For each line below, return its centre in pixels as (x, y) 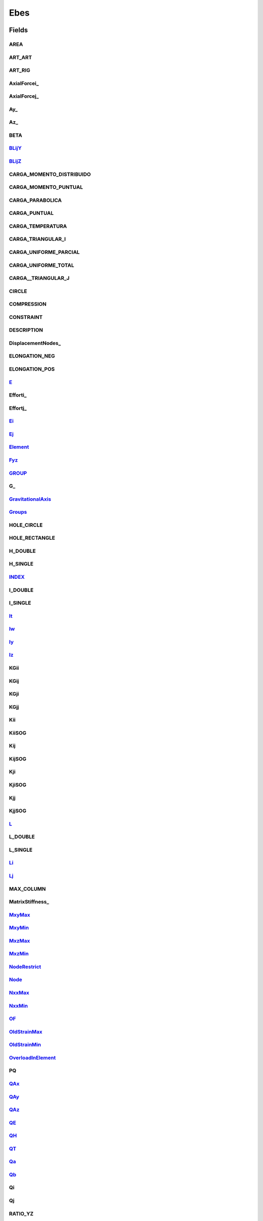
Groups (18, 512)
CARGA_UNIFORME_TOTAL (42, 265)
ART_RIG (19, 70)
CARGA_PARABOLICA (35, 200)
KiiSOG (18, 733)
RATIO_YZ (21, 1214)
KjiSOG (18, 785)
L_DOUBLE (22, 837)
